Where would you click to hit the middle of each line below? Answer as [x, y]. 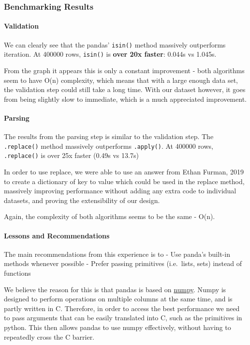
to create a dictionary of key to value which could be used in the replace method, [124, 181]
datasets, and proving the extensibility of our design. [82, 200]
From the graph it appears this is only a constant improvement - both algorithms [124, 70]
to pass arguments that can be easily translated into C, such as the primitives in [123, 318]
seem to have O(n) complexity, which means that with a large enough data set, [121, 80]
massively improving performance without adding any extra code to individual [120, 191]
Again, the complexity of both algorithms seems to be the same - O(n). [110, 216]
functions [17, 273]
